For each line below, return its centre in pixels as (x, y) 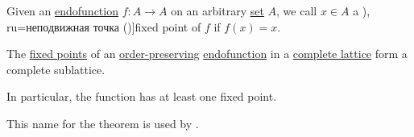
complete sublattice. (56, 69)
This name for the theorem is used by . (103, 123)
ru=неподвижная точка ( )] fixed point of (104, 26)
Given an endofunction (62, 10)
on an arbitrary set (217, 10)
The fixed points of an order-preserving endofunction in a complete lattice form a (207, 54)
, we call (297, 10)
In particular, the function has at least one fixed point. (142, 96)
